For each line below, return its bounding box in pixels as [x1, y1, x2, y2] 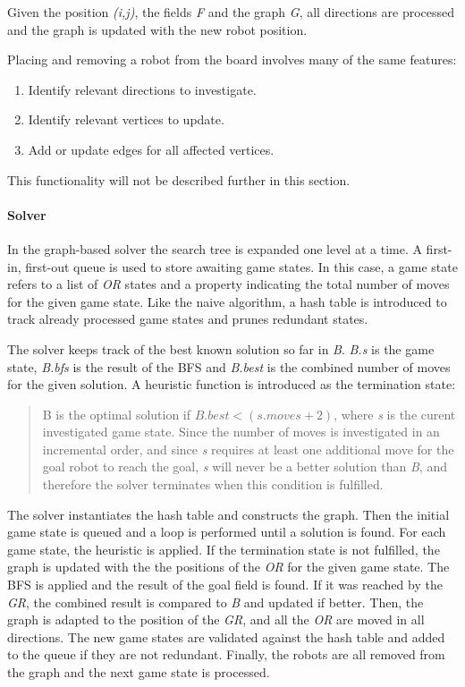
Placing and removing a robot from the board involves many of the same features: [7, 50, 457, 69]
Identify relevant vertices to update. [28, 110, 224, 129]
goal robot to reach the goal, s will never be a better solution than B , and [42, 457, 447, 476]
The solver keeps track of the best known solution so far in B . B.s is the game [7, 339, 435, 358]
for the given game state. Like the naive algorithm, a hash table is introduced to [7, 292, 447, 310]
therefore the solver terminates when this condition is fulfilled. [42, 475, 384, 494]
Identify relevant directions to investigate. [28, 80, 257, 98]
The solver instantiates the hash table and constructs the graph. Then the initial [7, 505, 450, 523]
